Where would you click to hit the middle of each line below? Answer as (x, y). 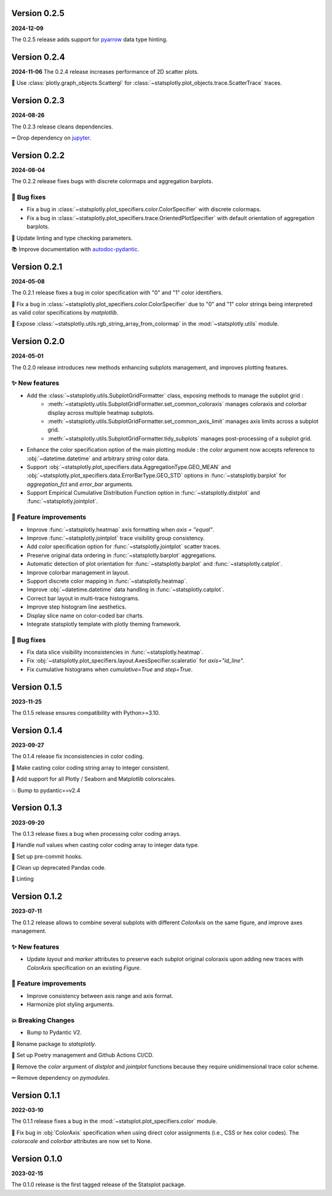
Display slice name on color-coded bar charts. (85, 615)
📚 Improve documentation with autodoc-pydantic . (75, 249)
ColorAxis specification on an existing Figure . (84, 967)
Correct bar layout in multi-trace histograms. (83, 598)
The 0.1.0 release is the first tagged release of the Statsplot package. (98, 1185)
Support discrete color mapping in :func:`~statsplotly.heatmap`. (107, 581)
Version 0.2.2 (38, 155)
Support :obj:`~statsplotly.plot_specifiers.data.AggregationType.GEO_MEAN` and (129, 466)
